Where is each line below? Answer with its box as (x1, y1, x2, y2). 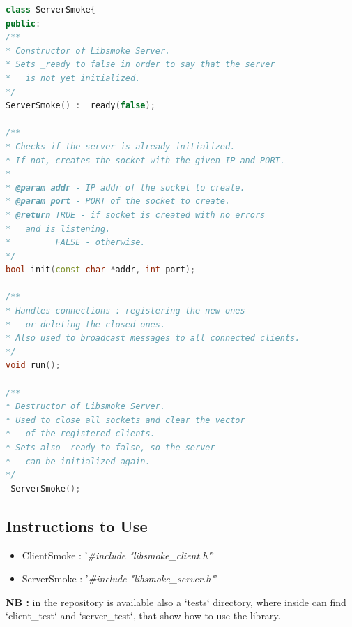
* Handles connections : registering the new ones (6, 306, 245, 316)
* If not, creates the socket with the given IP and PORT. (6, 155, 285, 165)
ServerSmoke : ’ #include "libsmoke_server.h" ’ (22, 571, 217, 586)
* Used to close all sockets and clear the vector (6, 415, 245, 425)
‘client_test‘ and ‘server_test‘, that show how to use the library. (6, 608, 281, 623)
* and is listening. (6, 223, 111, 234)
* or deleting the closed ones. (6, 319, 166, 330)
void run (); (6, 360, 61, 371)
